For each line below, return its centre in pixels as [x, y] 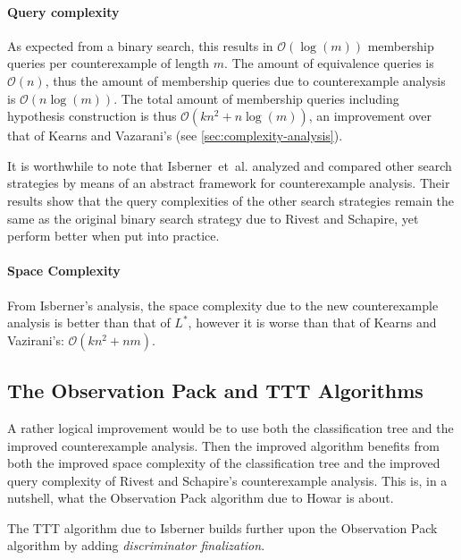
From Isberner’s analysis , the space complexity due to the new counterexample [223, 305]
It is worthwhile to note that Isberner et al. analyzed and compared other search [230, 165]
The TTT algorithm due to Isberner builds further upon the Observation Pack [222, 527]
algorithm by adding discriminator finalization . [136, 545]
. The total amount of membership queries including [256, 98]
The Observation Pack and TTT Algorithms [215, 390]
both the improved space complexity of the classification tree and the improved [224, 463]
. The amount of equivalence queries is [329, 63]
